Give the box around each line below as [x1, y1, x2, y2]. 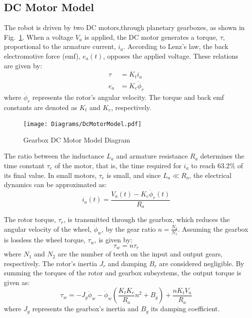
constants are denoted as [4, 102, 77, 112]
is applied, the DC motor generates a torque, [84, 32, 218, 42]
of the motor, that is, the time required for [54, 160, 182, 170]
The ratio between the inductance [4, 151, 104, 161]
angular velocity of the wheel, [4, 223, 92, 234]
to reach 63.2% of [191, 160, 243, 170]
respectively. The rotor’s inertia [4, 258, 98, 268]
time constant [4, 160, 45, 170]
